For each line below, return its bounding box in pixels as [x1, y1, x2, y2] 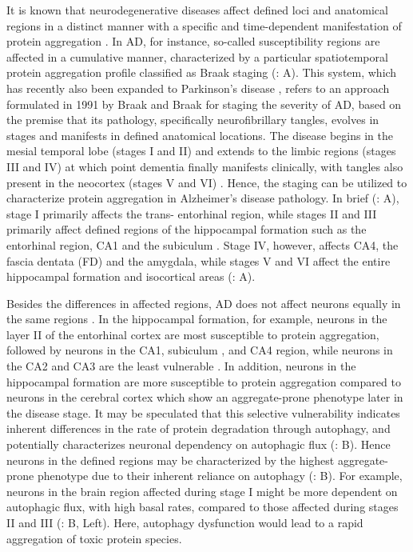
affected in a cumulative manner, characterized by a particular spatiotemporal [6, 48, 388, 65]
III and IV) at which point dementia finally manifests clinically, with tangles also [6, 158, 403, 174]
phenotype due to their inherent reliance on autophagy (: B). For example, [37, 467, 403, 484]
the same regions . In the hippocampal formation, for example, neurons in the [6, 310, 387, 327]
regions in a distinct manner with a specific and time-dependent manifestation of [6, 17, 402, 34]
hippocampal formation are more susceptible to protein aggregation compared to [6, 373, 401, 390]
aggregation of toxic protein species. [6, 530, 182, 546]
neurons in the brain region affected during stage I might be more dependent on [6, 482, 398, 499]
